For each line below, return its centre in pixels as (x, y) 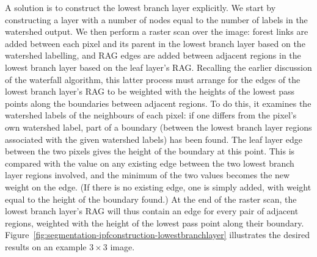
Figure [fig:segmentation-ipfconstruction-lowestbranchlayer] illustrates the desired (158, 235)
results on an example (46, 246)
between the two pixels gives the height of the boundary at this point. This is (150, 151)
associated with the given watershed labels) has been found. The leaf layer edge (154, 139)
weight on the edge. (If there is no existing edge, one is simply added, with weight (158, 186)
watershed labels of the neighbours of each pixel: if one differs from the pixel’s (151, 115)
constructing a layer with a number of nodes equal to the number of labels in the (156, 19)
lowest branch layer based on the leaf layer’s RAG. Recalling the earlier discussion (158, 67)
